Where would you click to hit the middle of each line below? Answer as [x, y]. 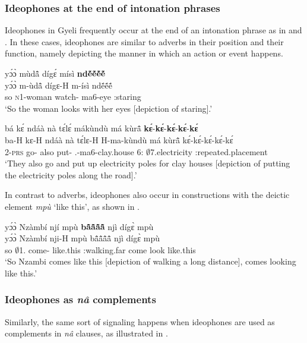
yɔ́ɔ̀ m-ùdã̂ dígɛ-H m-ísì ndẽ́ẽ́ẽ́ [58, 85]
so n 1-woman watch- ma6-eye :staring [73, 97]
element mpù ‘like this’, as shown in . [72, 206]
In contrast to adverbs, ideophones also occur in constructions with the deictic [147, 195]
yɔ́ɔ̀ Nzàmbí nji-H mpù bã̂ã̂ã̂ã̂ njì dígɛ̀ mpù [82, 238]
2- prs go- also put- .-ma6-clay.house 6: [74, 151]
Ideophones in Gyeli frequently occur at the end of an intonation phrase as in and [153, 30]
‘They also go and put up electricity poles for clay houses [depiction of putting [148, 163]
